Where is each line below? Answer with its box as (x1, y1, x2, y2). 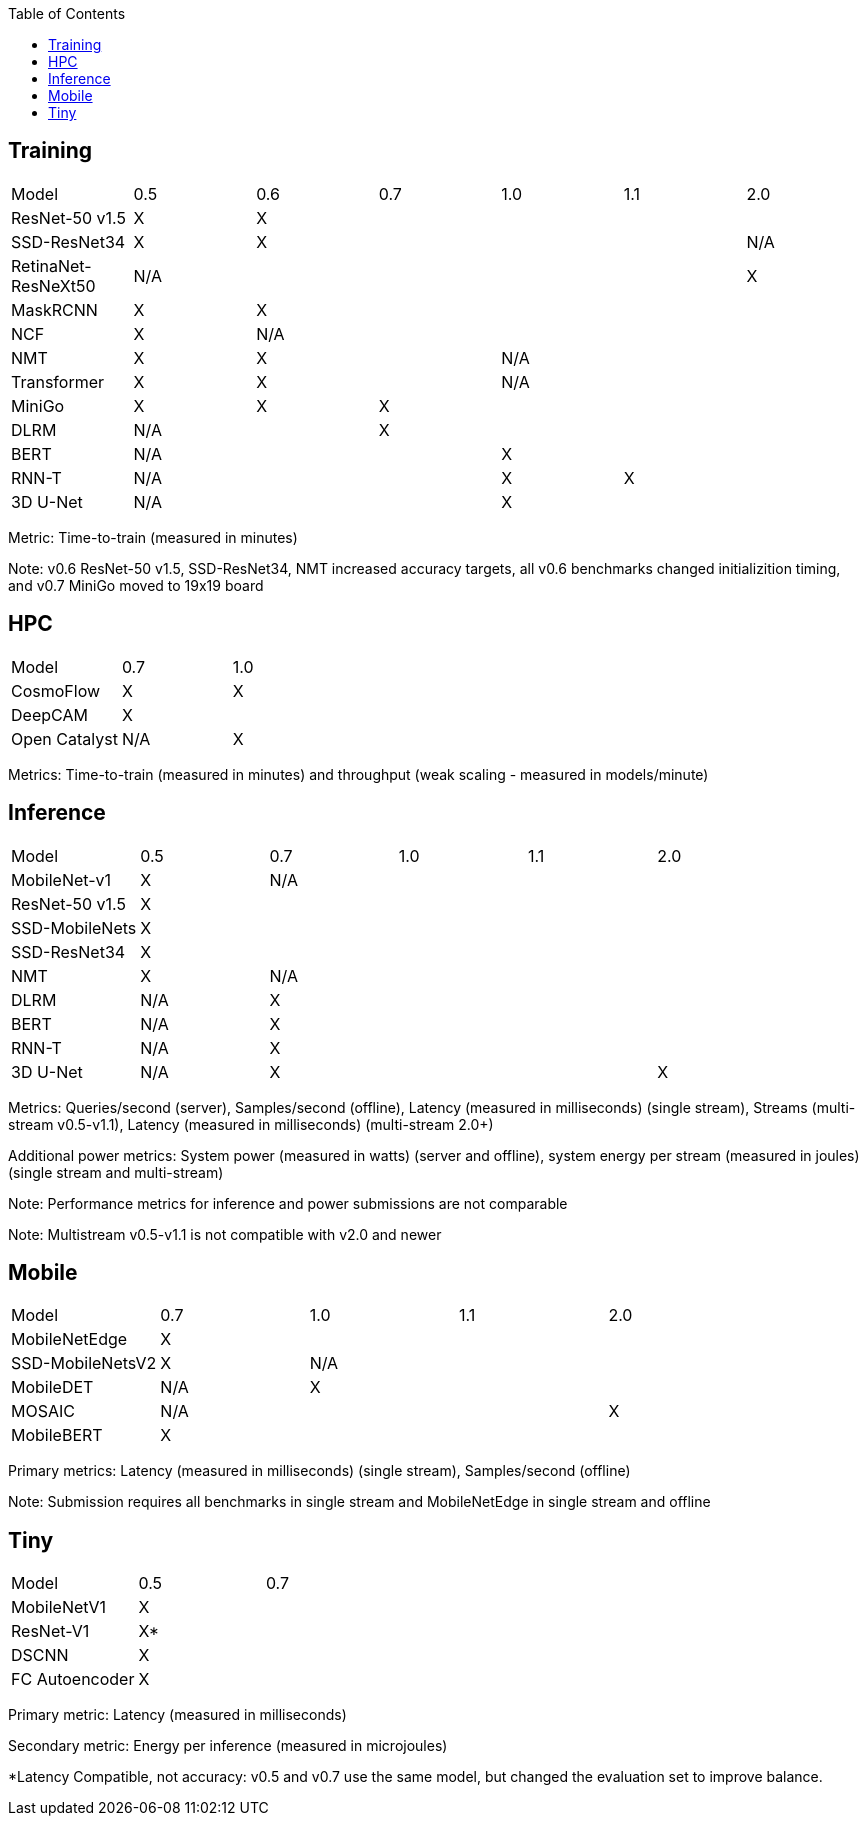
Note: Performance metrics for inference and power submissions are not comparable (8, 1194, 568, 1212)
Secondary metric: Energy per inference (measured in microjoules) (8, 1737, 448, 1755)
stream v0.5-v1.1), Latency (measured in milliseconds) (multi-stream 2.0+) (8, 1115, 494, 1133)
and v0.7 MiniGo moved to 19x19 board (8, 576, 264, 594)
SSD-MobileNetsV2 (11, 1353, 157, 1374)
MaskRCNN (11, 299, 98, 320)
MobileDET (11, 1377, 94, 1398)
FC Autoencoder (11, 1669, 135, 1690)
